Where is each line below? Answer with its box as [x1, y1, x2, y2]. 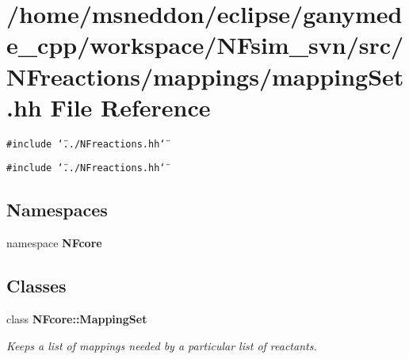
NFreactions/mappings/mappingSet [6, 59, 404, 92]
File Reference [50, 90, 211, 123]
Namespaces [6, 197, 108, 222]
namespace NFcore [6, 235, 102, 251]
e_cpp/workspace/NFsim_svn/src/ [6, 29, 404, 61]
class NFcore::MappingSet [6, 311, 147, 327]
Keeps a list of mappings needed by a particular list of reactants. [6, 337, 317, 353]
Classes [6, 273, 67, 298]
